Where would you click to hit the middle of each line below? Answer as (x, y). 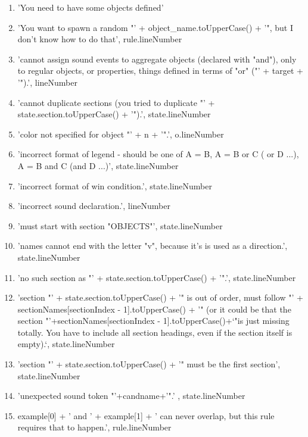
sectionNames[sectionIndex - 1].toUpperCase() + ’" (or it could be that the (154, 309)
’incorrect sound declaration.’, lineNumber (94, 206)
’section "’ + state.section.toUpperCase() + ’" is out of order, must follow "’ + (160, 297)
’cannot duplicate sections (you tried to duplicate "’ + (116, 102)
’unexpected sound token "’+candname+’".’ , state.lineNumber (131, 396)
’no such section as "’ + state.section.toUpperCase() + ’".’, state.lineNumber (157, 277)
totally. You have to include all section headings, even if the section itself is (155, 332)
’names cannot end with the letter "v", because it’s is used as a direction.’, (153, 246)
